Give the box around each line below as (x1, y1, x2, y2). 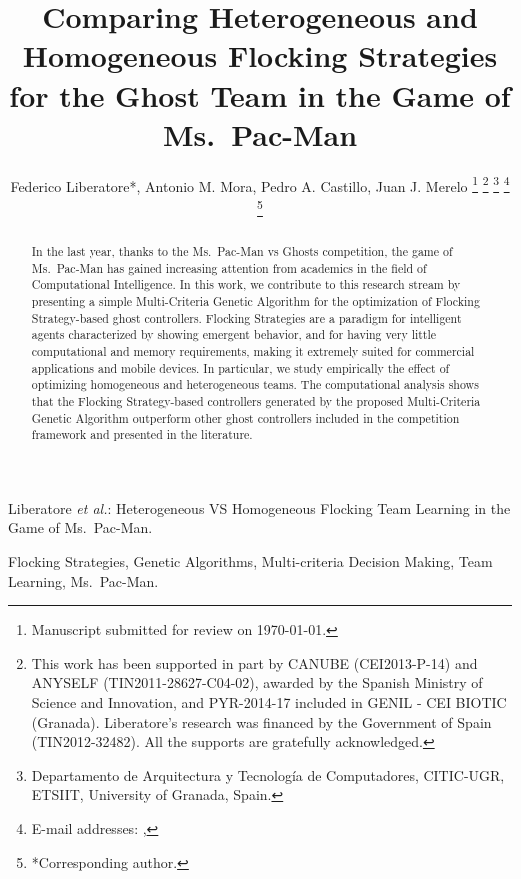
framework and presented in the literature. (31, 426, 253, 443)
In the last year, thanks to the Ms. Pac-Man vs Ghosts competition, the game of (31, 242, 453, 259)
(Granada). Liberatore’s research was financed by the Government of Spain (31, 711, 492, 732)
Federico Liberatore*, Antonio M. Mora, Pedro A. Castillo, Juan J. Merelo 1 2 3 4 (10, 172, 510, 196)
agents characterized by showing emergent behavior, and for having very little (31, 326, 437, 343)
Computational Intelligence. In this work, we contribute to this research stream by (31, 276, 461, 293)
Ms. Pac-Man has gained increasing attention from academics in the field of (31, 259, 427, 276)
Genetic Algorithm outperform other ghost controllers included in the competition (31, 409, 460, 426)
